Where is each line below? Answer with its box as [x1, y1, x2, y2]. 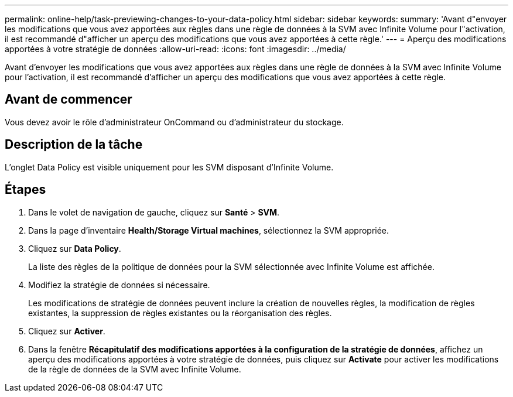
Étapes [5, 182, 46, 197]
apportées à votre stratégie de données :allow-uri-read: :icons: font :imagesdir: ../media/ [5, 44, 346, 54]
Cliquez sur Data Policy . [28, 243, 121, 254]
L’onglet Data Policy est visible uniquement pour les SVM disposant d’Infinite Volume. [5, 162, 334, 172]
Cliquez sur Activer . [28, 326, 105, 336]
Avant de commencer [5, 92, 132, 107]
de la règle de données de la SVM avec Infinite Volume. [28, 364, 241, 374]
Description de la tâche [5, 137, 143, 152]
